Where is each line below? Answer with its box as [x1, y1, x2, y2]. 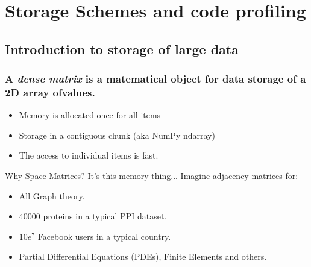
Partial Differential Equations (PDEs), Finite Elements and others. [19, 250, 267, 263]
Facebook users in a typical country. [37, 230, 171, 242]
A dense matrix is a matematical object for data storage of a [5, 71, 306, 86]
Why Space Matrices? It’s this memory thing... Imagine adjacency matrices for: [5, 169, 298, 182]
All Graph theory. [19, 189, 85, 202]
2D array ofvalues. [5, 85, 95, 99]
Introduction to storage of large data [5, 39, 239, 58]
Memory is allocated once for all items [19, 108, 161, 121]
